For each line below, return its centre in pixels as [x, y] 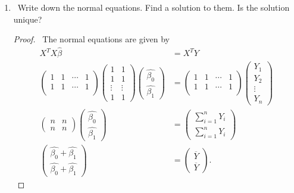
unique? [28, 19]
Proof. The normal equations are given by [92, 39]
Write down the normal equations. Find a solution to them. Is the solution [154, 7]
